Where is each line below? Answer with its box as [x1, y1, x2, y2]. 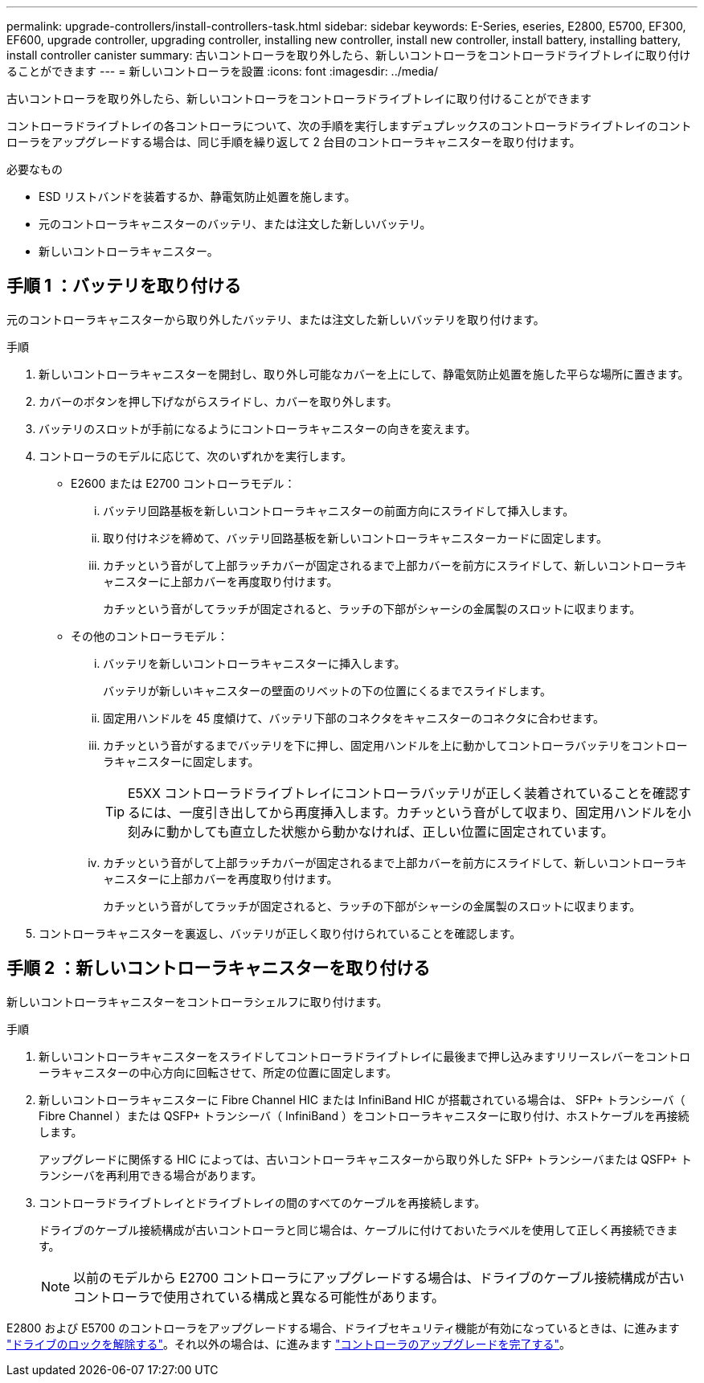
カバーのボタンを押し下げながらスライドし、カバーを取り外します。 [39, 394, 398, 408]
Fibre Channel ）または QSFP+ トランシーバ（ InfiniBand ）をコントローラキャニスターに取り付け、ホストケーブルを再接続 [39, 1108, 690, 1123]
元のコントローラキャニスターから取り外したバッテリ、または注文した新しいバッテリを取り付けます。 [6, 312, 545, 326]
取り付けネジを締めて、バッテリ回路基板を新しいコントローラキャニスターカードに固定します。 [103, 530, 608, 545]
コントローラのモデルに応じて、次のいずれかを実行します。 [39, 448, 352, 463]
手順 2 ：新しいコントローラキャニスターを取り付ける [6, 958, 431, 979]
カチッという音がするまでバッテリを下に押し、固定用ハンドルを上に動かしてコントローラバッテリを [103, 738, 632, 752]
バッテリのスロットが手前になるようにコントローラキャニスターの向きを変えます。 [39, 421, 477, 436]
